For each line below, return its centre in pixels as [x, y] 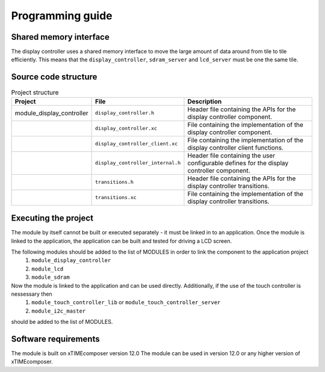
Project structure [35, 92]
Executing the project [52, 218]
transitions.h [114, 182]
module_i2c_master [59, 311]
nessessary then [32, 294]
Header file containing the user [231, 155]
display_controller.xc [126, 128]
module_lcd [48, 269]
